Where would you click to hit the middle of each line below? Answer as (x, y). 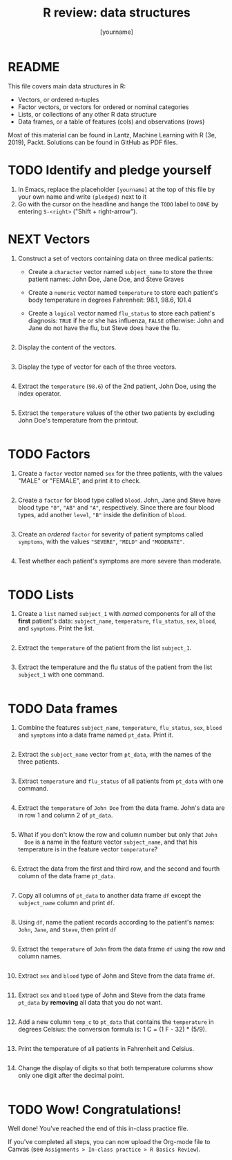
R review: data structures (117, 13)
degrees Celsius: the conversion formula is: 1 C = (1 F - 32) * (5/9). (112, 1029)
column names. (40, 956)
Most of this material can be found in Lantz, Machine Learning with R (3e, (112, 135)
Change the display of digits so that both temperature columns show (115, 1068)
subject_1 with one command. (61, 675)
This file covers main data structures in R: (67, 86)
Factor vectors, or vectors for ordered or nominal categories (103, 107)
